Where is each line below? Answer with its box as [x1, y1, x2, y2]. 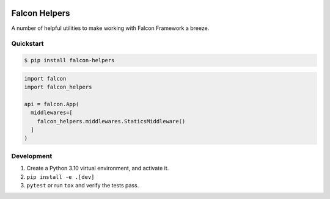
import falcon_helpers [24, 84, 92, 91]
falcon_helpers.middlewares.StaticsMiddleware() [37, 118, 186, 125]
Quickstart [11, 40, 44, 48]
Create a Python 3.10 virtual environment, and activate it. [26, 165, 169, 172]
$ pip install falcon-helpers [24, 57, 115, 64]
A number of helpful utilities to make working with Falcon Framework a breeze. [11, 24, 210, 32]
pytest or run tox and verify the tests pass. [26, 181, 139, 189]
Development [11, 151, 53, 160]
